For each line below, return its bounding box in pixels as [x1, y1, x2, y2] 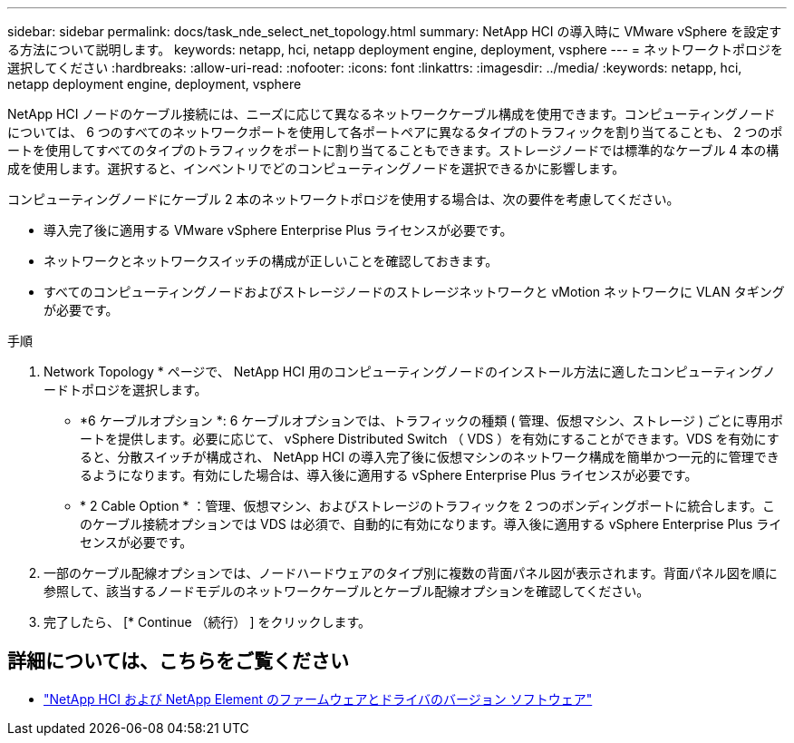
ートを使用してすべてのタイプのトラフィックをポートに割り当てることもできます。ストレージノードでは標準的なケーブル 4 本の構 [7, 142, 779, 158]
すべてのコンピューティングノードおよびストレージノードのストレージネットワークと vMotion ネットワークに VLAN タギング [44, 284, 785, 299]
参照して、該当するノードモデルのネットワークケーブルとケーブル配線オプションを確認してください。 [44, 583, 650, 599]
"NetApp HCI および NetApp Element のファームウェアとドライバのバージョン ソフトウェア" [44, 690, 593, 707]
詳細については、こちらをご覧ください [7, 650, 349, 673]
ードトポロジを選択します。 [44, 382, 208, 397]
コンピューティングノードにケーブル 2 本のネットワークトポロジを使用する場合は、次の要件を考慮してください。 [7, 191, 680, 207]
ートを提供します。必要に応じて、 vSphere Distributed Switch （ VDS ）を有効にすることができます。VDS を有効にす [80, 431, 779, 446]
